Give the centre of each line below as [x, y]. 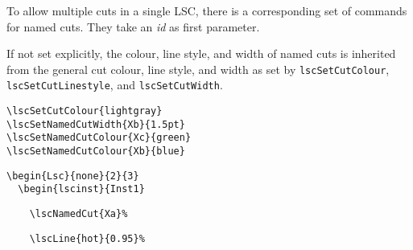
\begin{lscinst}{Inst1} [81, 189]
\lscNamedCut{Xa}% [78, 214]
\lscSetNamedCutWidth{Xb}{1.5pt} [96, 124]
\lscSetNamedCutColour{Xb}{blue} [96, 152]
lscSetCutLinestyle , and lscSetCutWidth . [115, 85]
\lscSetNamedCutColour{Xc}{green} [99, 138]
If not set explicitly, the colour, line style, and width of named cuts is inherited [201, 53]
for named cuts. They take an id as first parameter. [133, 26]
